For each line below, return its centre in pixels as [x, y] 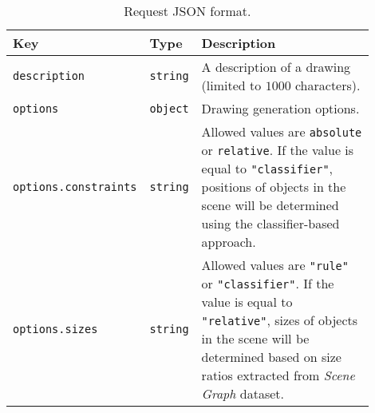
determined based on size [271, 357]
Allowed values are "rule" [275, 265]
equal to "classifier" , [267, 168]
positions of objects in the [274, 187]
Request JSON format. [187, 11]
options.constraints [75, 187]
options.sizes [55, 329]
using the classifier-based [270, 223]
